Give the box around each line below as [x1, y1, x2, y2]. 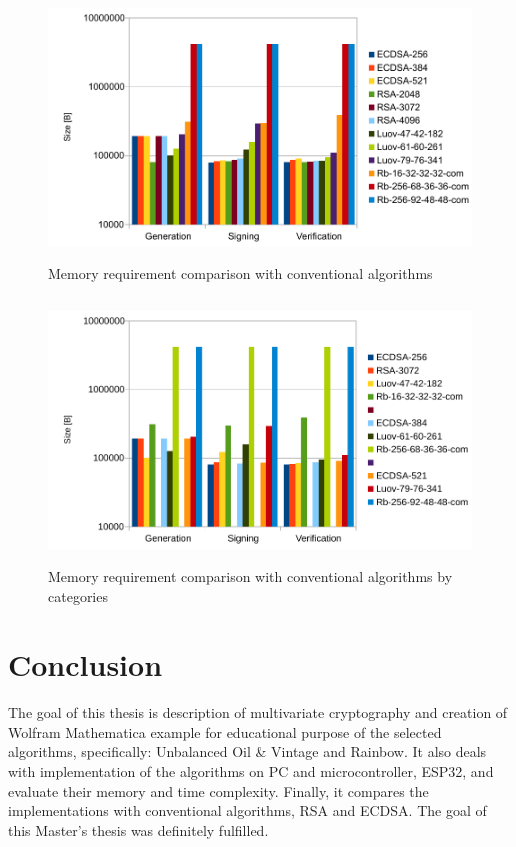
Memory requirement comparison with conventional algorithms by [48, 565, 453, 586]
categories [48, 585, 108, 606]
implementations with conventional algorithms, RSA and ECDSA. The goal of [8, 800, 487, 821]
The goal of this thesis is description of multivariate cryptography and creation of [8, 702, 508, 723]
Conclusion [8, 644, 163, 685]
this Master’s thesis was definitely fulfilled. [8, 819, 269, 840]
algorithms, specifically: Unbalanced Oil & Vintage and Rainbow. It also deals [8, 741, 487, 762]
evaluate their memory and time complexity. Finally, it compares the [8, 780, 429, 801]
